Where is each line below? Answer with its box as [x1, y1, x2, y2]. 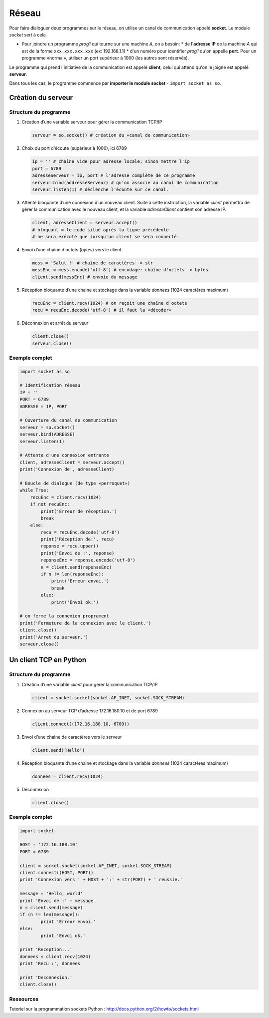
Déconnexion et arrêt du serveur [21, 320, 89, 326]
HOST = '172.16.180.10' [19, 842, 78, 848]
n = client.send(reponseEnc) [40, 564, 112, 570]
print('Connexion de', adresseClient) [19, 467, 115, 472]
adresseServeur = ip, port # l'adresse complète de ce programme [32, 173, 195, 178]
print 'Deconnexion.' [19, 975, 73, 980]
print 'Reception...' [19, 947, 73, 953]
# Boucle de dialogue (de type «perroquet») [19, 480, 131, 486]
